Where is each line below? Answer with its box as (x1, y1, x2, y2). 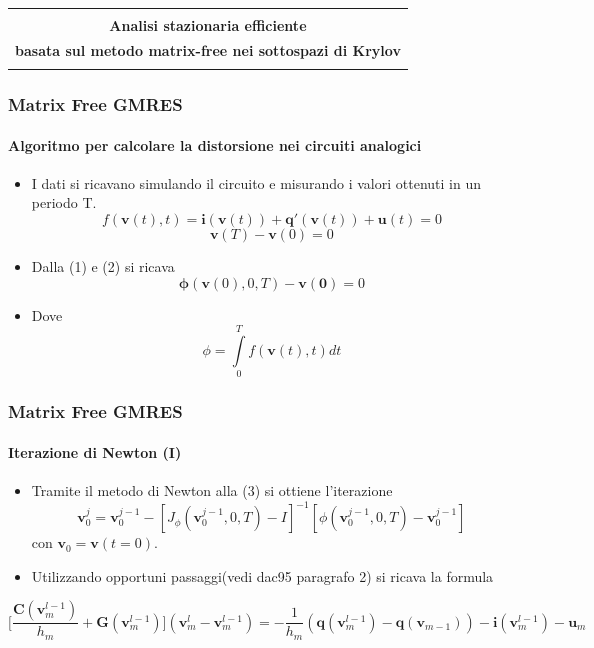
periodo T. (31, 192, 97, 213)
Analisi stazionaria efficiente (109, 15, 307, 35)
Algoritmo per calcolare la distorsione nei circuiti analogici (8, 134, 422, 155)
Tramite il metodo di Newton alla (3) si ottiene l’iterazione (31, 479, 393, 500)
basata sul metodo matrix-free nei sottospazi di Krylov (15, 39, 401, 60)
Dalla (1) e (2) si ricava (31, 256, 175, 277)
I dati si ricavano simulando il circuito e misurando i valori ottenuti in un (31, 172, 481, 193)
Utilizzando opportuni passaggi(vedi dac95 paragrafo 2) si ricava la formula (31, 565, 494, 586)
